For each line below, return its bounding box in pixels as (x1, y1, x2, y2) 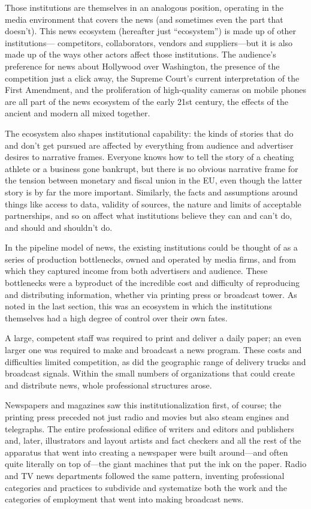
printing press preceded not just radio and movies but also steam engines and (5, 411, 289, 423)
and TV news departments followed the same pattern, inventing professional (5, 469, 285, 481)
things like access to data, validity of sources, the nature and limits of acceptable (5, 197, 301, 210)
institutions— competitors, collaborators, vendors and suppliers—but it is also (5, 36, 293, 49)
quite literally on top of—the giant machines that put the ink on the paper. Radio (5, 457, 307, 470)
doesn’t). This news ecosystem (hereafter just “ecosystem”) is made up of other (5, 25, 297, 37)
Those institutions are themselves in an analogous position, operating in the (5, 1, 283, 13)
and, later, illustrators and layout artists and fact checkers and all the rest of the (5, 434, 301, 447)
